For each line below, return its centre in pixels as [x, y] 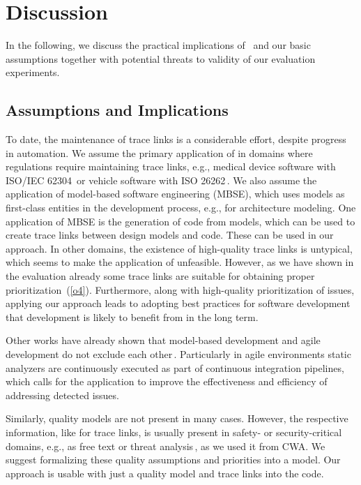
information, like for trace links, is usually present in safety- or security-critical [174, 432]
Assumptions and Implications [117, 110]
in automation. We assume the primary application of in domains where [159, 152]
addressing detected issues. [62, 395]
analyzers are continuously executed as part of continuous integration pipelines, [175, 367]
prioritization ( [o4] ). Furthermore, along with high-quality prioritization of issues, [180, 289]
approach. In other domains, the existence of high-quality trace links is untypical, [179, 248]
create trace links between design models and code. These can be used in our [170, 235]
